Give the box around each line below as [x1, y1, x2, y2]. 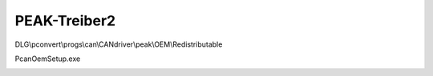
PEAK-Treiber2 [14, 12, 116, 29]
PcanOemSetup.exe [14, 54, 81, 63]
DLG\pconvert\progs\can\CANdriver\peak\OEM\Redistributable [14, 40, 223, 49]
